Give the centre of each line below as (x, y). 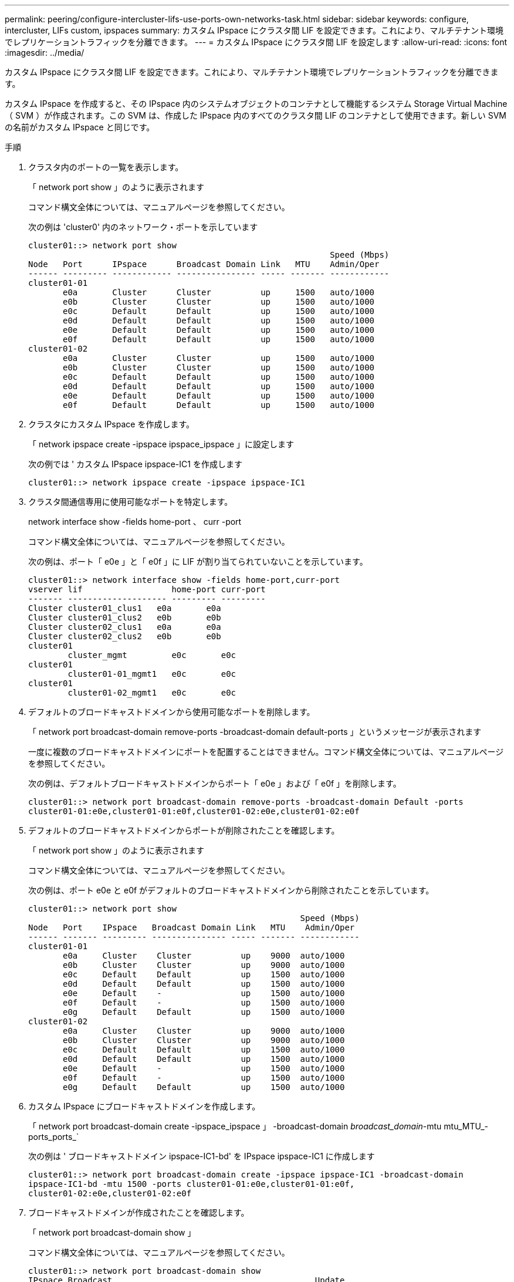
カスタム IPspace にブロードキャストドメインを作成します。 (144, 1106)
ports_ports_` (54, 1137)
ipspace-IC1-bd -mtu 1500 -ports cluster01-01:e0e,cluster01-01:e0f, (192, 1184)
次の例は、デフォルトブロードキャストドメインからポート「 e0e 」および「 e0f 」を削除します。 (215, 783)
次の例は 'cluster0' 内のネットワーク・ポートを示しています (143, 227)
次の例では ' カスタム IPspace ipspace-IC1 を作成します (135, 464)
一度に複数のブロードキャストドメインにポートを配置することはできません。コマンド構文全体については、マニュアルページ (266, 752)
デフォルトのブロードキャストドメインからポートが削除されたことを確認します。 (184, 830)
